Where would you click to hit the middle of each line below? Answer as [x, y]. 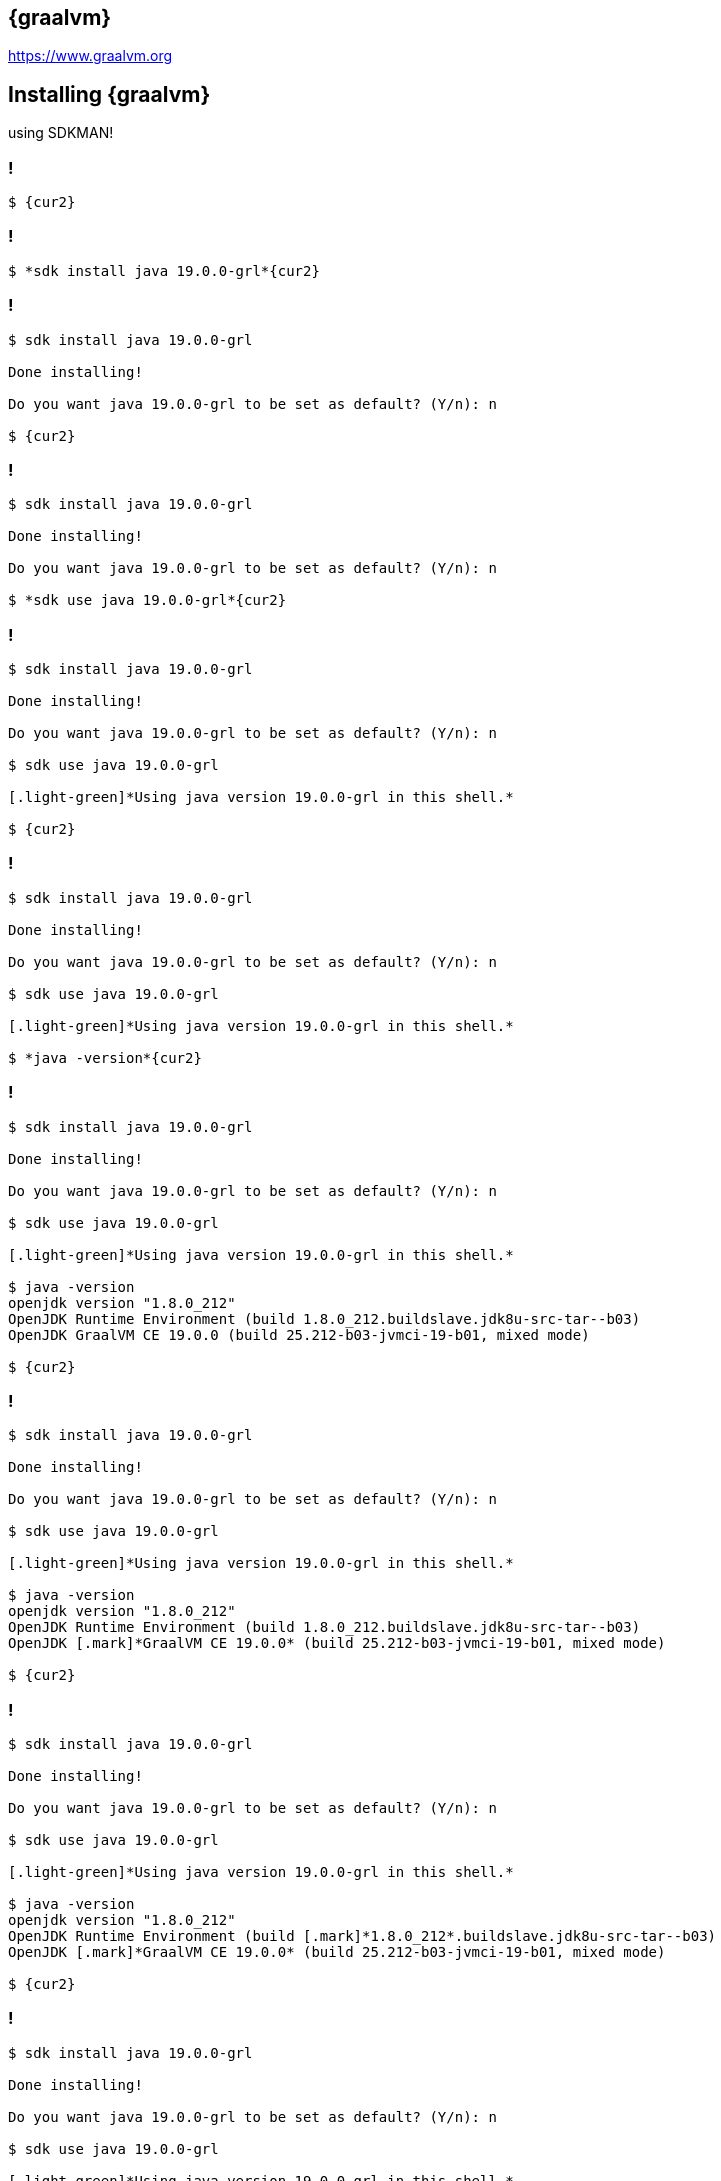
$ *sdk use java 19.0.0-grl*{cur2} [147, 600]
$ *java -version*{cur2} [105, 1057]
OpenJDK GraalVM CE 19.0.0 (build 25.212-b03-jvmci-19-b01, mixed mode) [299, 1334]
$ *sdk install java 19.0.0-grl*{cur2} [164, 270]
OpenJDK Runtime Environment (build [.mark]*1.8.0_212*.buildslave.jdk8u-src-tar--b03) [362, 1936]
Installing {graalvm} [109, 94]
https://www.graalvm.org [90, 56]
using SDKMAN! [61, 133]
